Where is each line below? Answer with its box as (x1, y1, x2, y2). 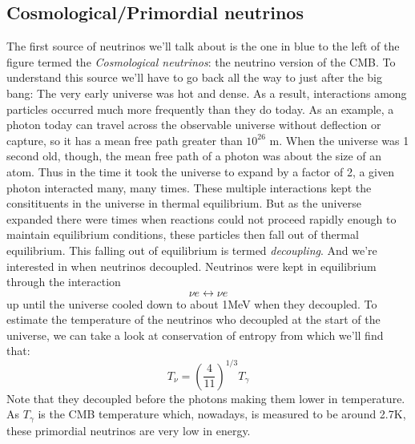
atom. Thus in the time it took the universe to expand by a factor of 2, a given (6, 163, 394, 180)
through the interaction (6, 273, 121, 290)
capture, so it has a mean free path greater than (6, 131, 243, 148)
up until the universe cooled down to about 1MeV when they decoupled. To (6, 295, 377, 312)
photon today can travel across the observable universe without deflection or (6, 116, 381, 133)
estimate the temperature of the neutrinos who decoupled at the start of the (6, 311, 381, 328)
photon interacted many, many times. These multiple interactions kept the (6, 179, 372, 196)
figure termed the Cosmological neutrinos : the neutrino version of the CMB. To (6, 53, 396, 70)
